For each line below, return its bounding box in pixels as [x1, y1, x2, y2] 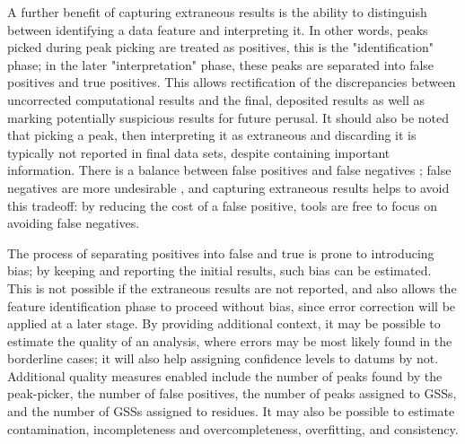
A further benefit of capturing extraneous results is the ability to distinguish [7, 3, 427, 21]
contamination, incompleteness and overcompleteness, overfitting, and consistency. [7, 419, 459, 438]
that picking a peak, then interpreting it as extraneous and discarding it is [7, 126, 417, 144]
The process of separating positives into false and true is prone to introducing [7, 243, 434, 262]
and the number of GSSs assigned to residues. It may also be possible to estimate [7, 402, 455, 421]
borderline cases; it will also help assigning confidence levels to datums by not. [7, 349, 439, 368]
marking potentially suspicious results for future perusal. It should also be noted [7, 108, 450, 126]
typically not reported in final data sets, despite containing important [7, 143, 390, 161]
